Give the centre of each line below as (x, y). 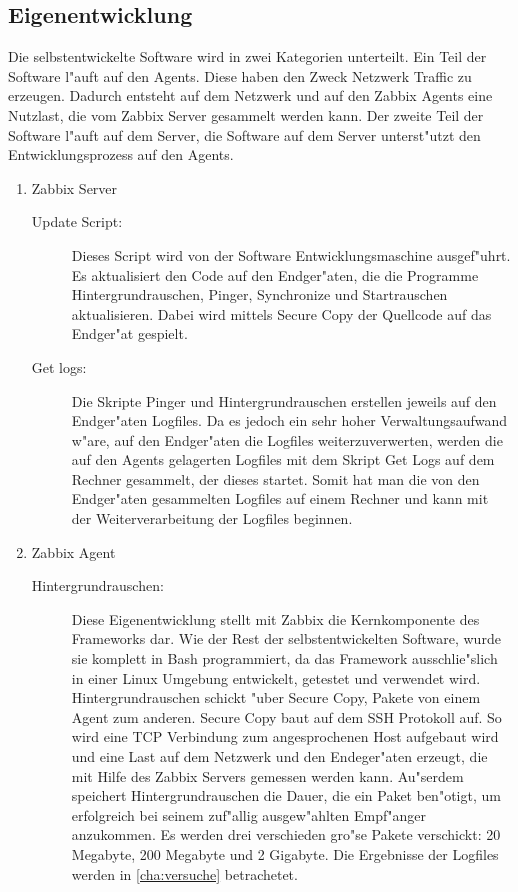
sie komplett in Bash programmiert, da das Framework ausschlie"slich (284, 658)
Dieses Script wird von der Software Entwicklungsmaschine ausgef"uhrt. (291, 254)
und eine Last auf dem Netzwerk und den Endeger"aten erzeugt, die (279, 756)
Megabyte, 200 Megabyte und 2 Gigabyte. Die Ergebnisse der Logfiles (285, 853)
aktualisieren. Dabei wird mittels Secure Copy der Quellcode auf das (281, 313)
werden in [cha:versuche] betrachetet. (184, 873)
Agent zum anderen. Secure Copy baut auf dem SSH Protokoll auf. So (286, 716)
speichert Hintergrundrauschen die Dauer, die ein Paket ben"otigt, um (286, 795)
